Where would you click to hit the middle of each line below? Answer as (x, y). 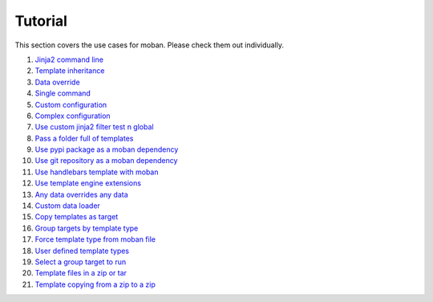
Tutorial (41, 21)
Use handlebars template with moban (97, 172)
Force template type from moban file (95, 239)
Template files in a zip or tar (81, 273)
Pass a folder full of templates (84, 138)
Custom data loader (67, 206)
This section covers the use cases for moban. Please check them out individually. (150, 45)
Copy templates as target (77, 217)
